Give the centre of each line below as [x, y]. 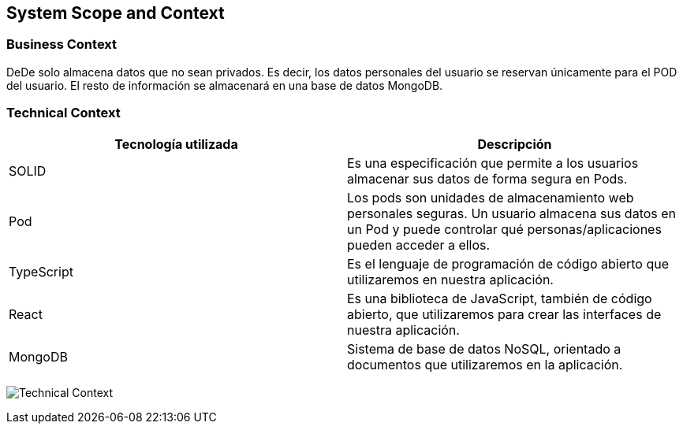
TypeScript [41, 271]
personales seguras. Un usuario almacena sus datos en [512, 213]
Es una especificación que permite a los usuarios [493, 163]
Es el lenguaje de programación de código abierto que [508, 263]
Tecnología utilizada [176, 144]
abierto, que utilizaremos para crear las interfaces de [504, 314]
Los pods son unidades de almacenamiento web [491, 197]
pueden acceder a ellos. [419, 245]
